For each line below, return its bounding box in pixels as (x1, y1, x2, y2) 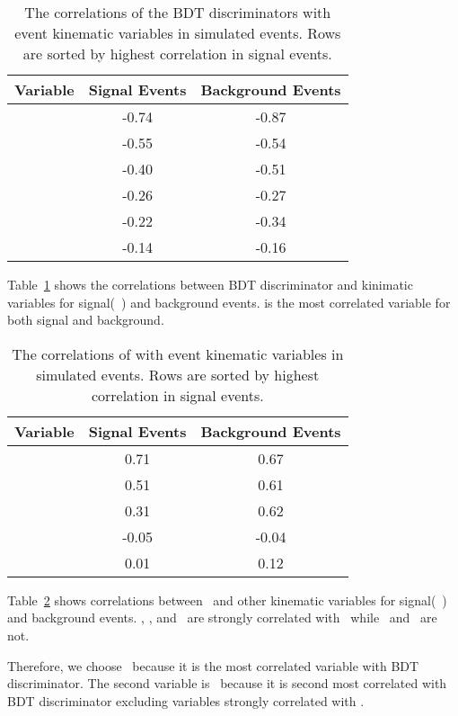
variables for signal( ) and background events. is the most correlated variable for (7, 292, 451, 311)
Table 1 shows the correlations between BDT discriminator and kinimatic (7, 275, 413, 293)
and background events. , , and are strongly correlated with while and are (7, 608, 437, 627)
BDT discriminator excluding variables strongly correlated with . (7, 691, 365, 710)
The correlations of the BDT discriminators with (24, 2, 331, 22)
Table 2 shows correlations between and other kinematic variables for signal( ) (7, 590, 447, 609)
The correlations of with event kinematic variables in (12, 343, 344, 364)
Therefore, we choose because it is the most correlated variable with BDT (7, 656, 419, 675)
